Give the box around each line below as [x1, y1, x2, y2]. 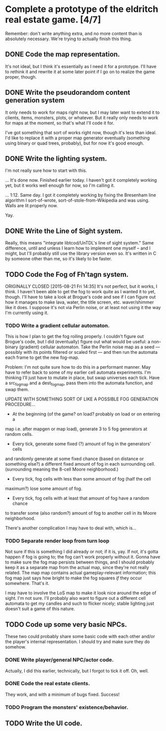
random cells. [5, 431, 33, 437]
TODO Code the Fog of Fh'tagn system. [5, 270, 129, 279]
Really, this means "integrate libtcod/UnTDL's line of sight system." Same [5, 240, 154, 246]
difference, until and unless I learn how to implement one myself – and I [5, 245, 151, 251]
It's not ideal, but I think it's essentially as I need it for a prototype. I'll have [5, 63, 157, 69]
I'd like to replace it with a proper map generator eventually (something [5, 135, 150, 141]
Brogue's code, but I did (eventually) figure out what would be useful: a [5, 339, 150, 345]
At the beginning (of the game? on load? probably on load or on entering [12, 411, 160, 417]
